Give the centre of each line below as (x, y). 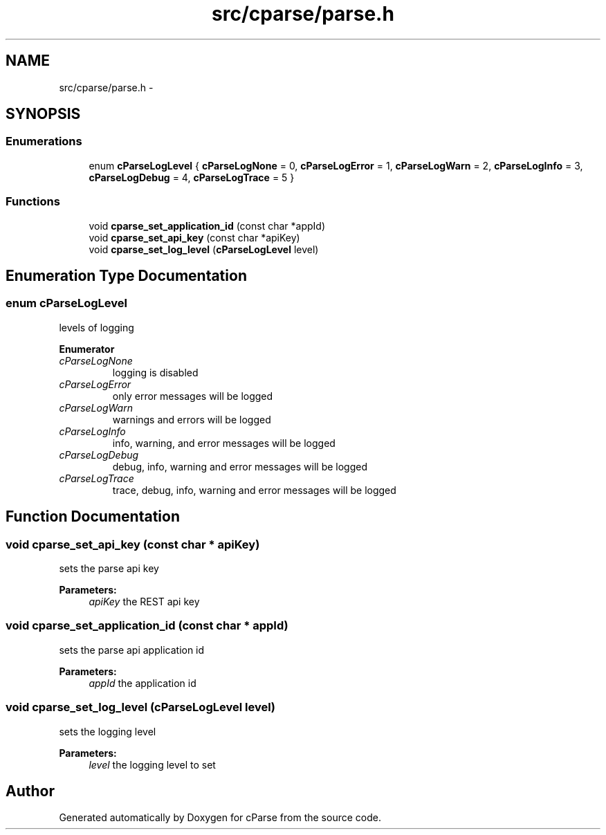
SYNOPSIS (43, 114)
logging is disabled (155, 372)
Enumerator (87, 349)
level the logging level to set (152, 764)
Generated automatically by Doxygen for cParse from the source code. (220, 818)
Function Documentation (93, 517)
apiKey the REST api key (144, 602)
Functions (33, 202)
